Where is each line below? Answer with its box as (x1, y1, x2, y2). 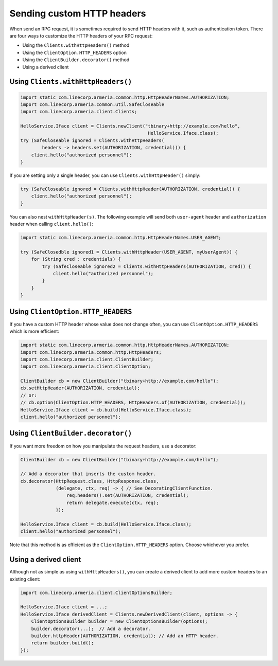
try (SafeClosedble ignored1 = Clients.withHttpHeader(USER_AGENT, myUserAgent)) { (20, 249, 238, 255)
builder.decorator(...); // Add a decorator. (31, 625, 151, 632)
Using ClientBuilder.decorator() (9, 429, 132, 438)
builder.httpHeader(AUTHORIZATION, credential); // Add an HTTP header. (31, 633, 219, 639)
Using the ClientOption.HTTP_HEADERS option (22, 49, 127, 56)
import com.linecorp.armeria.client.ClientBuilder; (20, 356, 154, 362)
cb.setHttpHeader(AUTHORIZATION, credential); (20, 385, 140, 391)
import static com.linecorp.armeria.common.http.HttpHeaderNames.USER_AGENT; (20, 235, 221, 241)
